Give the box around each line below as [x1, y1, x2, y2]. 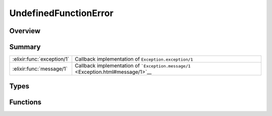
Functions [9, 98, 42, 106]
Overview [9, 27, 41, 35]
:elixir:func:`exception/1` [12, 56, 70, 63]
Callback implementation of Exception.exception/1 [75, 56, 193, 63]
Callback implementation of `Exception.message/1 [75, 62, 191, 69]
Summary [9, 43, 41, 51]
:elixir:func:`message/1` [12, 65, 68, 72]
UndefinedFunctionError [9, 8, 114, 19]
